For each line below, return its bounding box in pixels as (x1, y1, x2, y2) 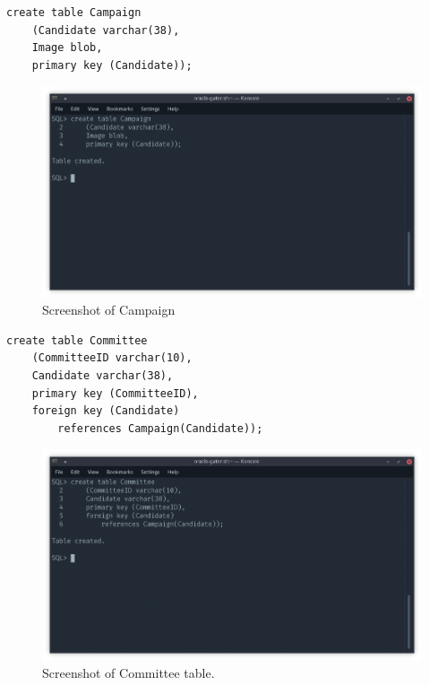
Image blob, (31, 41, 103, 55)
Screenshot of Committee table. (42, 663, 215, 682)
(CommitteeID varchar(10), (31, 351, 193, 365)
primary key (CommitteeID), (31, 386, 199, 400)
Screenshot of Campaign (42, 300, 176, 319)
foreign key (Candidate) (31, 404, 180, 418)
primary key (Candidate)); (31, 58, 193, 72)
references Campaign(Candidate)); (57, 421, 263, 435)
